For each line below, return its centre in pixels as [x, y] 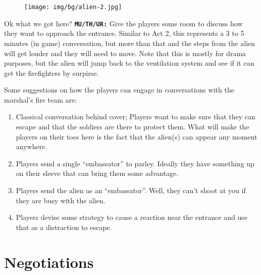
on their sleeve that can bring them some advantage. [97, 173]
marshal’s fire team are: [41, 99]
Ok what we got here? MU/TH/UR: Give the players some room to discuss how [123, 23]
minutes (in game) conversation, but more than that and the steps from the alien [130, 43]
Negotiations [49, 262]
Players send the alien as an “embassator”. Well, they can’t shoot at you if [131, 190]
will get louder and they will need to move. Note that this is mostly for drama [125, 53]
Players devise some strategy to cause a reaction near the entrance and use [132, 217]
